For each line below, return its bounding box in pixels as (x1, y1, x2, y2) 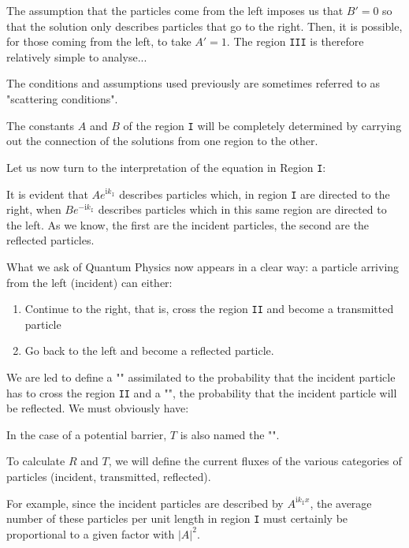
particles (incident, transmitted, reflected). (6, 468, 211, 485)
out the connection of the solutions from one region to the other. (6, 132, 318, 149)
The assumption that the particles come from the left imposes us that (6, 2, 344, 18)
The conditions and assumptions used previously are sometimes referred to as (6, 75, 381, 91)
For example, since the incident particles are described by (6, 494, 284, 511)
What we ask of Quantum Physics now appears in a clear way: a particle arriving (6, 258, 400, 274)
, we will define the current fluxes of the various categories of (108, 453, 402, 469)
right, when (6, 201, 61, 218)
